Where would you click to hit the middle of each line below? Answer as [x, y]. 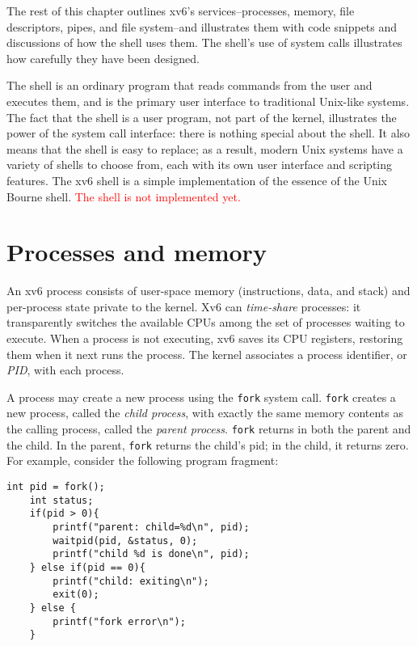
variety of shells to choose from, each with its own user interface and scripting [200, 165]
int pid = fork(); [56, 486]
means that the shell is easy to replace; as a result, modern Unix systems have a [205, 148]
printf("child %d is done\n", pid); [151, 554]
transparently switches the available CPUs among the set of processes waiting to [206, 322]
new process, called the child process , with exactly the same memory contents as [205, 413]
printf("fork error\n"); [119, 621]
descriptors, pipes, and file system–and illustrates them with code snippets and [202, 26]
